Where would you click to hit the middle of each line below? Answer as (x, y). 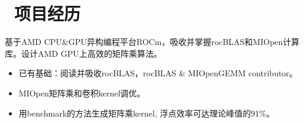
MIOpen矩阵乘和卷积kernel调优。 (82, 93)
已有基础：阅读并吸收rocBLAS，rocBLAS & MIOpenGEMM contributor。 (158, 73)
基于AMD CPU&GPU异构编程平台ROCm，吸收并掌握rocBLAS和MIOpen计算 (152, 42)
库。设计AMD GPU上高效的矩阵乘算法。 (83, 53)
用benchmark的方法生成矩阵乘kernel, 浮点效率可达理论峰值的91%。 (146, 113)
